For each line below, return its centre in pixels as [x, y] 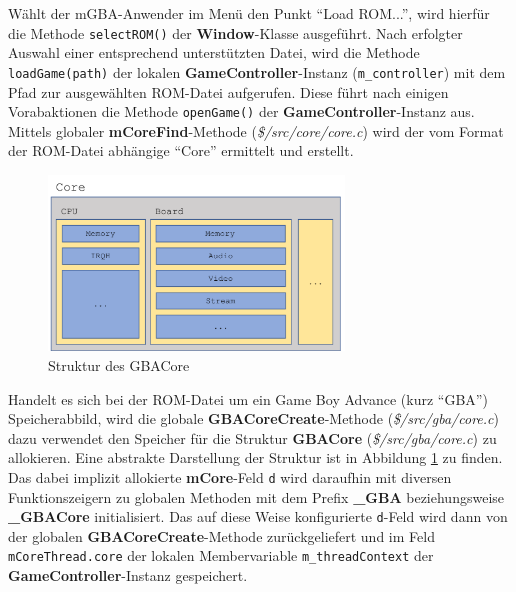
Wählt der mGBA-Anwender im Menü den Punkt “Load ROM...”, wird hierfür [249, 13]
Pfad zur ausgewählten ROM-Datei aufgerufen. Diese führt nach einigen [228, 91]
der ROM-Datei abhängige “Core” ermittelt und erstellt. [181, 150]
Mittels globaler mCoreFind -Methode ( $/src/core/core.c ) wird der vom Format [256, 130]
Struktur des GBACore [119, 364]
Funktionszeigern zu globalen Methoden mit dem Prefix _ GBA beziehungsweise [256, 496]
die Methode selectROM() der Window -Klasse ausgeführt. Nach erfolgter [235, 32]
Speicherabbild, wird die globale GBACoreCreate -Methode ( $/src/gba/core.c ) [253, 418]
